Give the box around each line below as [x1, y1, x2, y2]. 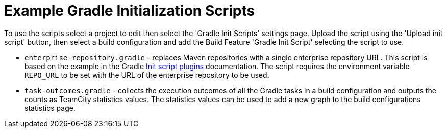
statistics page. [24, 103, 76, 112]
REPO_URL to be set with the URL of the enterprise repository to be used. [24, 70, 269, 79]
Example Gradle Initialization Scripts [4, 2, 255, 19]
